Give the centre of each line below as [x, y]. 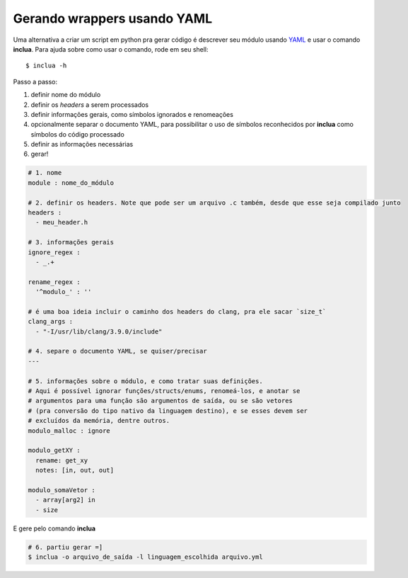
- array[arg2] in [65, 500]
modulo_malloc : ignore [69, 431]
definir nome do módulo [66, 95]
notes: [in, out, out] [75, 470]
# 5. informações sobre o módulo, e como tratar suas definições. [145, 381]
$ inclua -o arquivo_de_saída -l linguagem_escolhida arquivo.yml [145, 557]
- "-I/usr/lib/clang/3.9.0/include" [99, 331]
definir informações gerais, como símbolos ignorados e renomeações [132, 114]
